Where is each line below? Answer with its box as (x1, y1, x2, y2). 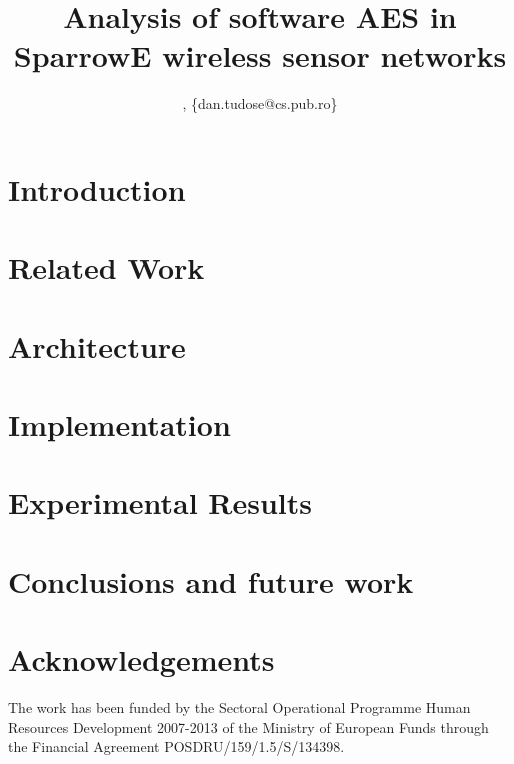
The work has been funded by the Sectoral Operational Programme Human (8, 697, 471, 718)
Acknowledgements (8, 639, 275, 680)
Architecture (8, 325, 186, 366)
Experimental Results (8, 482, 312, 523)
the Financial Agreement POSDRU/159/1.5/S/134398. (8, 736, 345, 757)
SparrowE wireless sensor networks (13, 35, 507, 76)
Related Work (8, 247, 205, 288)
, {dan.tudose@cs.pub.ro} (182, 93, 338, 114)
